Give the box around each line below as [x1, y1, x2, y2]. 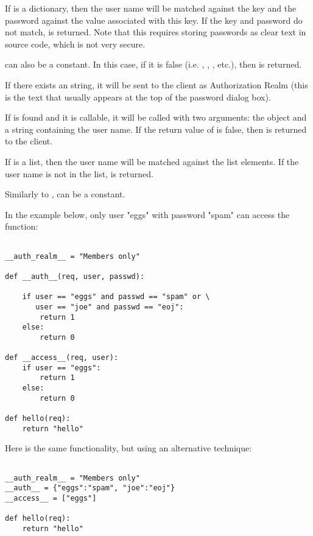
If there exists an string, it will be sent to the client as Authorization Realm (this [5, 78, 308, 91]
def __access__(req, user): [5, 353, 119, 362]
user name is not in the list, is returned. [5, 167, 153, 180]
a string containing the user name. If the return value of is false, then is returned [5, 122, 307, 135]
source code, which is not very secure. [5, 37, 146, 50]
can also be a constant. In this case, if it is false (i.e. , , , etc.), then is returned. [5, 58, 302, 71]
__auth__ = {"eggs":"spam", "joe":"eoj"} [5, 484, 175, 493]
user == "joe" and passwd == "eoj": [35, 302, 184, 311]
